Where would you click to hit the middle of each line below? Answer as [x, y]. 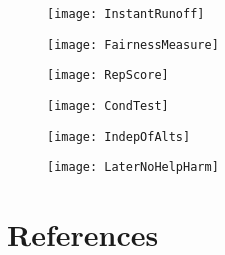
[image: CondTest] [108, 105]
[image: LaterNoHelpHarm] [133, 167]
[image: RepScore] [108, 75]
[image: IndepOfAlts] [119, 136]
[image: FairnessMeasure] [133, 44]
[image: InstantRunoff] [126, 14]
